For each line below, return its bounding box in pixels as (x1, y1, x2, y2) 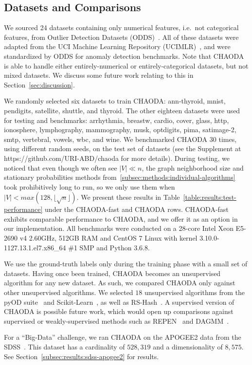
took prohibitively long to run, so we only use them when (4, 181, 175, 191)
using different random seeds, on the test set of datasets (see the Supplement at (4, 143, 241, 154)
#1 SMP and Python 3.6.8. (68, 242, 150, 252)
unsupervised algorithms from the (144, 287, 245, 297)
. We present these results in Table (76, 192, 180, 202)
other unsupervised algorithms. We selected (4, 287, 133, 297)
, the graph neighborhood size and (142, 162, 244, 173)
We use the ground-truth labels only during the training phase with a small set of (4, 259, 248, 269)
